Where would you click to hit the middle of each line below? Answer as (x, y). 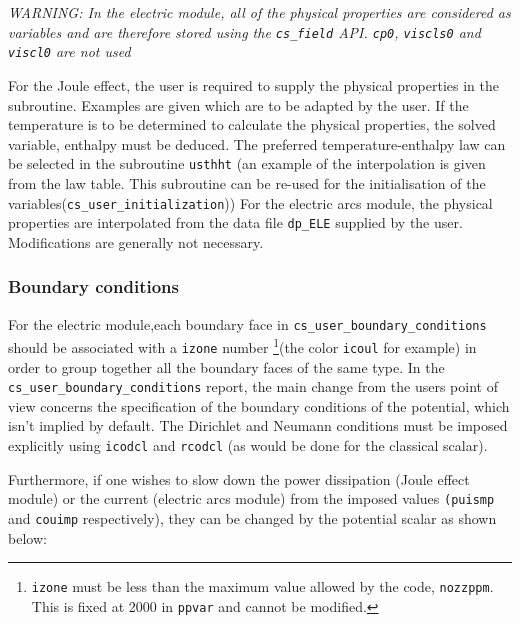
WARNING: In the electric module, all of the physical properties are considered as (259, 12)
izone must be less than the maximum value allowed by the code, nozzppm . (262, 586)
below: (27, 537)
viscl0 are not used (69, 51)
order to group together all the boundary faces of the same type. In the (226, 366)
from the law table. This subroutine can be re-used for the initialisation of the (247, 182)
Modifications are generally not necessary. (136, 241)
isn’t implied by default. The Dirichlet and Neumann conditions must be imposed (258, 425)
